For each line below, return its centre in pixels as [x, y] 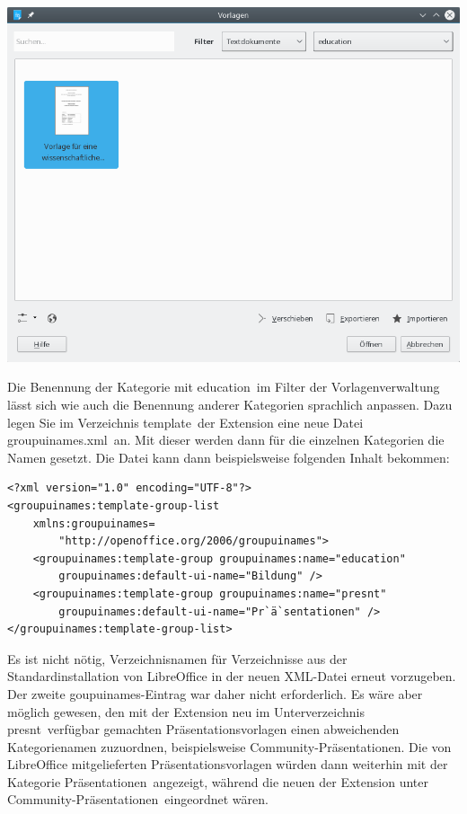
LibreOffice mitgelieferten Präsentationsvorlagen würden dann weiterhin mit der [228, 764]
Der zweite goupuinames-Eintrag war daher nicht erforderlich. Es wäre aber [215, 693]
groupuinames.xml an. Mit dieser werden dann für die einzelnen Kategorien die [226, 440]
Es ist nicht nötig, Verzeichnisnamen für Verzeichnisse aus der [177, 658]
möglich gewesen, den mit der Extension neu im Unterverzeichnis [186, 711]
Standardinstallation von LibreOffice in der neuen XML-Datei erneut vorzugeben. [232, 676]
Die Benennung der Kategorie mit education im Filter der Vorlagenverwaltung [224, 387]
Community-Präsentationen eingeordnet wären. [138, 799]
